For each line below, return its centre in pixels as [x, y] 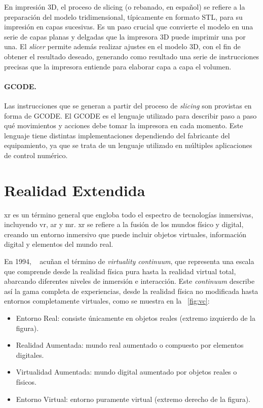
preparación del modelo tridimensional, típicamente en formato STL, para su [123, 16]
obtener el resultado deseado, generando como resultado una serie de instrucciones [132, 56]
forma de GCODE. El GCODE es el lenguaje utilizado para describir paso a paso [130, 115]
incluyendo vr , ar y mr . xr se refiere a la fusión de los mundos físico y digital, [124, 224]
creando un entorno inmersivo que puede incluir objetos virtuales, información [125, 234]
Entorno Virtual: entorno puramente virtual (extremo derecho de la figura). [133, 399]
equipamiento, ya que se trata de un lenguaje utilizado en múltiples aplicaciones [128, 145]
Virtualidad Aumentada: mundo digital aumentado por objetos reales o [126, 372]
